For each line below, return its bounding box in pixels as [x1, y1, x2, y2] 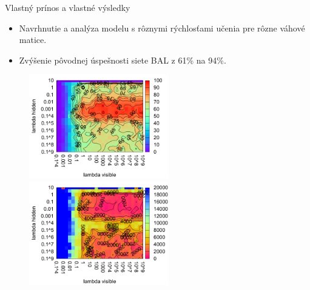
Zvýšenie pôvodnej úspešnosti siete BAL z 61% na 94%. [19, 53, 226, 66]
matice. [19, 33, 47, 46]
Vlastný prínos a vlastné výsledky [5, 1, 130, 13]
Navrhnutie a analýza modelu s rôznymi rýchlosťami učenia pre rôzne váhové [19, 21, 305, 34]
